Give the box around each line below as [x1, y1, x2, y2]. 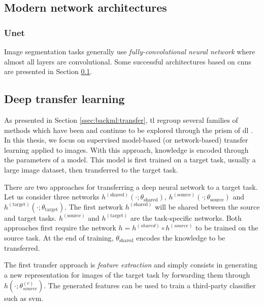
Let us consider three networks [4, 191, 100, 202]
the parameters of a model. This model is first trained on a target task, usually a [4, 154, 256, 165]
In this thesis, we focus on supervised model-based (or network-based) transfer [4, 134, 248, 145]
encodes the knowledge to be [136, 232, 225, 243]
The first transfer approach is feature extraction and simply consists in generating [4, 259, 257, 270]
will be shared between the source [155, 201, 260, 212]
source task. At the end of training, [4, 232, 114, 243]
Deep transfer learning [4, 91, 125, 107]
